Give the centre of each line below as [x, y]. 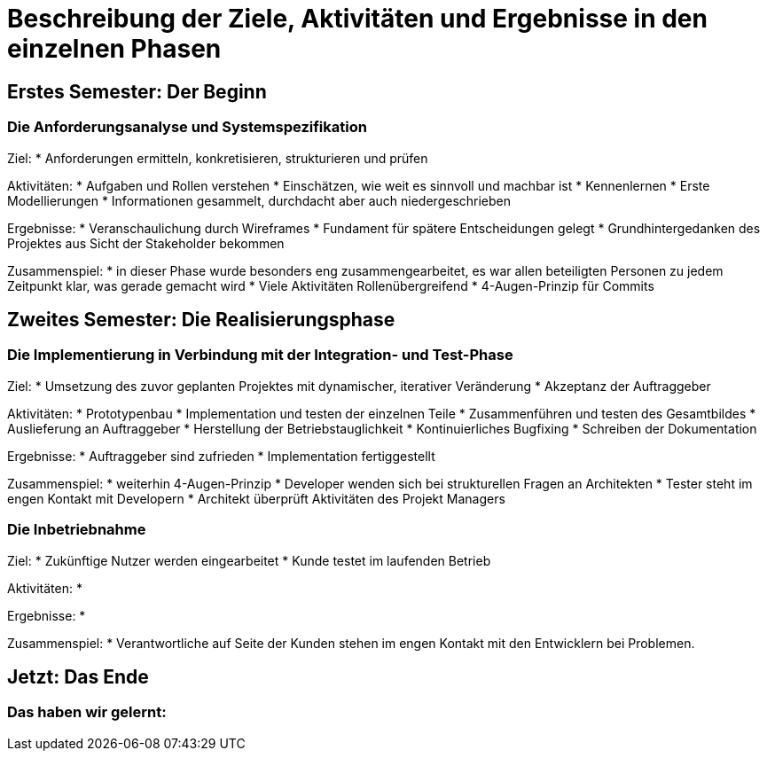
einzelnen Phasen [114, 49]
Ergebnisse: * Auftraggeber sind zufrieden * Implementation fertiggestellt [221, 456]
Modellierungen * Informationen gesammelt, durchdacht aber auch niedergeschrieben [259, 200]
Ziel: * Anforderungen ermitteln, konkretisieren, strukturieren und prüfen [218, 158]
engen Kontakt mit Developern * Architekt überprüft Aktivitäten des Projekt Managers [256, 498]
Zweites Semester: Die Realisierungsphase [201, 319]
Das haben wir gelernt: [87, 712]
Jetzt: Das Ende [78, 676]
